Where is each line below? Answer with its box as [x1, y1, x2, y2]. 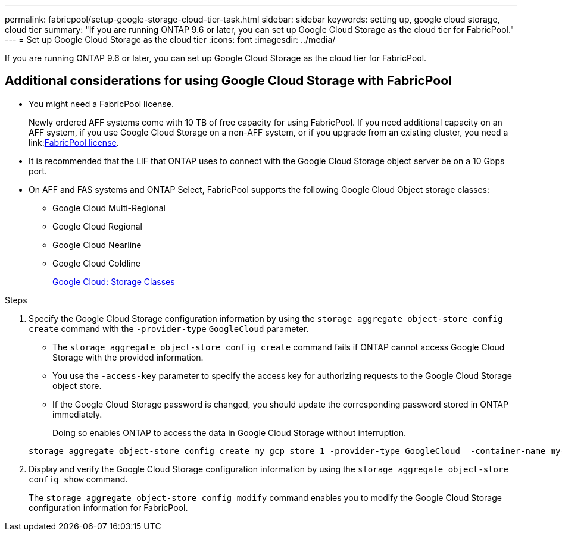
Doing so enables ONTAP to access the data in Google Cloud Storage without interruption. [52, 427, 406, 438]
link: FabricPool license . [29, 137, 119, 148]
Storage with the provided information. [52, 352, 204, 362]
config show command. [29, 474, 128, 484]
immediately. [52, 409, 102, 419]
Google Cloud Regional [52, 221, 142, 231]
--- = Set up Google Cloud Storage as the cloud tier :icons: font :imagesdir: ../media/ [5, 35, 336, 45]
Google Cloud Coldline [52, 258, 140, 268]
